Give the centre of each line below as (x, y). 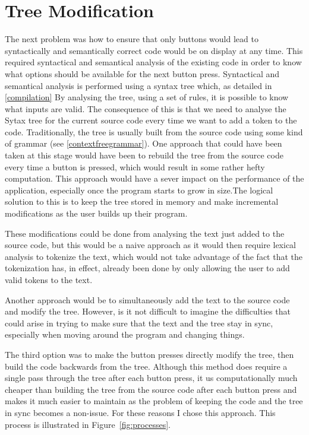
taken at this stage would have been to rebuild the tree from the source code (144, 155)
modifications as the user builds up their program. (96, 213)
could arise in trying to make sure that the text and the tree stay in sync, (139, 323)
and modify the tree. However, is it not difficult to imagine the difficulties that (148, 311)
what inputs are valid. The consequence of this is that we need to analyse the (146, 108)
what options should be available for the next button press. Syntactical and (142, 73)
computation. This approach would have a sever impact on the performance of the (154, 178)
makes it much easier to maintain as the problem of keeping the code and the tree (154, 401)
